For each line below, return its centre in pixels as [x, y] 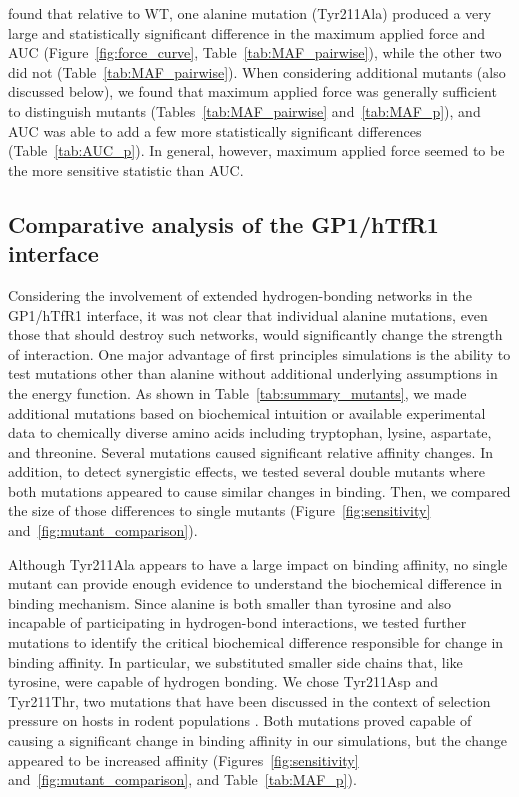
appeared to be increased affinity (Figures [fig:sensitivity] [183, 759]
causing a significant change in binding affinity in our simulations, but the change [257, 740]
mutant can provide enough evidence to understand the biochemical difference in [255, 583]
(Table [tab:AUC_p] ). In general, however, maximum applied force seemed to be [256, 150]
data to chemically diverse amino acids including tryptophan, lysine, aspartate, [250, 432]
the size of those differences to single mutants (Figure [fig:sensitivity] [219, 510]
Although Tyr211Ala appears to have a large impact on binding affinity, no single [258, 563]
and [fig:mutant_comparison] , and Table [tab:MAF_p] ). [182, 779]
